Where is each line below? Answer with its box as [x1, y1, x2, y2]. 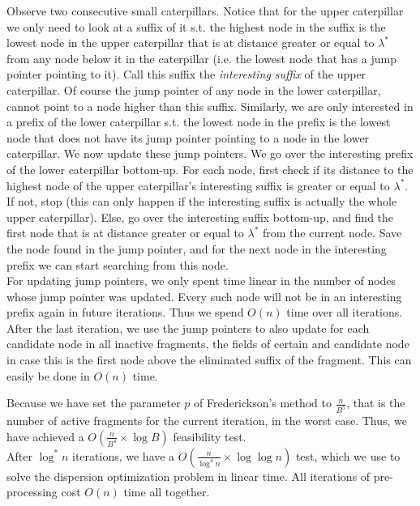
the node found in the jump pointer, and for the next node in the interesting [6, 240, 387, 257]
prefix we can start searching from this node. [6, 256, 229, 273]
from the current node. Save [263, 224, 402, 241]
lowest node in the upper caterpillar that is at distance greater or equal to [6, 34, 375, 51]
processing [6, 483, 58, 500]
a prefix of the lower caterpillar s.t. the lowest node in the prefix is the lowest [6, 113, 391, 130]
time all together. [123, 483, 210, 500]
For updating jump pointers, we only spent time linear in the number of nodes [6, 272, 396, 289]
